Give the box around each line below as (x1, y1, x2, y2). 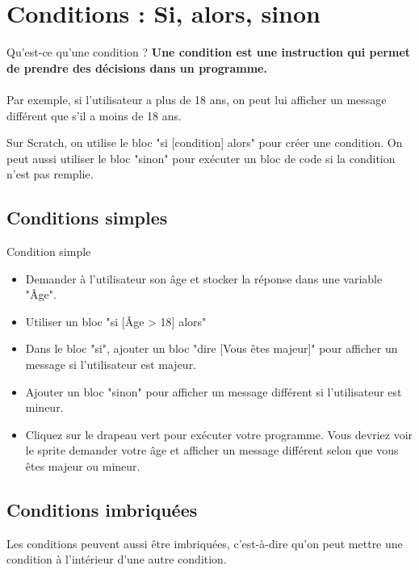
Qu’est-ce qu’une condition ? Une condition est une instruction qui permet (6, 44, 411, 61)
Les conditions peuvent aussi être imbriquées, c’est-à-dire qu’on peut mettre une (6, 534, 403, 551)
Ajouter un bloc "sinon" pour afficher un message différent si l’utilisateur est (25, 383, 402, 400)
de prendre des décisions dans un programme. (6, 59, 267, 76)
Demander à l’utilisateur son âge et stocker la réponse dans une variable (25, 270, 383, 287)
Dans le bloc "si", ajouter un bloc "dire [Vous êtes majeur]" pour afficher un (25, 340, 398, 357)
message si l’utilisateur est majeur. (25, 356, 197, 373)
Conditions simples (6, 205, 168, 230)
